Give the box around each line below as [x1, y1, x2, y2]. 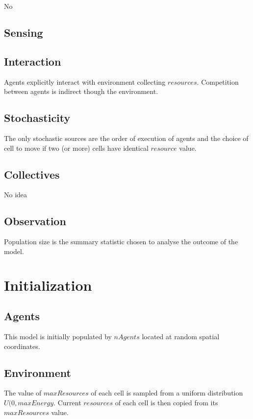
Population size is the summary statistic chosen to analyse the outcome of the [4, 236, 238, 247]
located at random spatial [142, 331, 220, 341]
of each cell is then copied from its [115, 397, 218, 407]
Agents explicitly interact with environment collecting [4, 76, 166, 87]
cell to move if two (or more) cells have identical [4, 142, 149, 153]
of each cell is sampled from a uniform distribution [91, 388, 243, 398]
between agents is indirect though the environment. [4, 86, 158, 96]
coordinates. [4, 341, 40, 351]
